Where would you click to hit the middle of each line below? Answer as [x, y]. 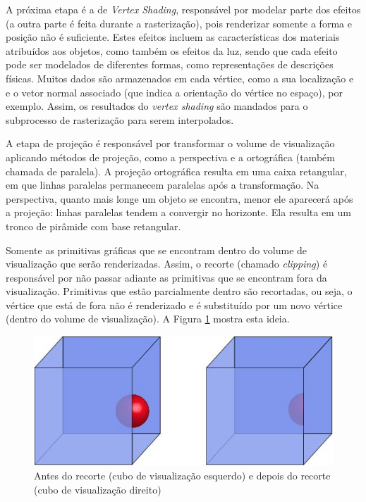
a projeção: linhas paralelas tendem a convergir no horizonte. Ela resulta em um [178, 212]
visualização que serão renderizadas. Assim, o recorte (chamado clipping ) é [167, 264]
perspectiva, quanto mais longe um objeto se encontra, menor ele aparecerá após [179, 198]
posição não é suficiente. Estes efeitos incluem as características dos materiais [173, 37]
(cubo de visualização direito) [98, 489]
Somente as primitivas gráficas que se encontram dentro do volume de [157, 250]
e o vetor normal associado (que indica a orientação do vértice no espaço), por [174, 92]
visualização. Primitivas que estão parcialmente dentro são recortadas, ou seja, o [179, 291]
